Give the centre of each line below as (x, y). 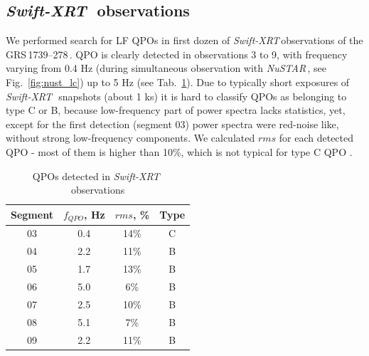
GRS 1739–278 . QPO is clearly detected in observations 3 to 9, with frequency (177, 54)
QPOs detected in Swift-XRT (96, 176)
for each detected (316, 138)
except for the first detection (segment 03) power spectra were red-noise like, (172, 124)
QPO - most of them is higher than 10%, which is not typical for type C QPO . (179, 151)
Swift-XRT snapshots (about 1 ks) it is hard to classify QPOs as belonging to (176, 96)
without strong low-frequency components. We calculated (130, 138)
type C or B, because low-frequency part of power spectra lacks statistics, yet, (176, 110)
